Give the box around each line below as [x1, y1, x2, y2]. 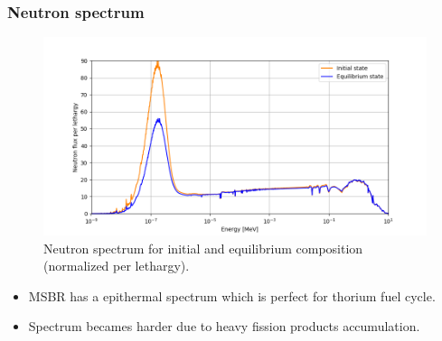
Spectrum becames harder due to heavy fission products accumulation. [28, 317, 420, 336]
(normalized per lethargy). [43, 256, 190, 275]
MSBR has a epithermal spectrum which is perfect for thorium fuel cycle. [28, 286, 436, 305]
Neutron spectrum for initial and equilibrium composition [43, 238, 363, 257]
